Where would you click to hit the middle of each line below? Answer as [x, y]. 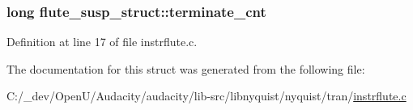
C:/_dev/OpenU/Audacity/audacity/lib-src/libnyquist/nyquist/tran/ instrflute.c [206, 96]
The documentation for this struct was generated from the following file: [186, 68]
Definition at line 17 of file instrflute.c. [102, 42]
